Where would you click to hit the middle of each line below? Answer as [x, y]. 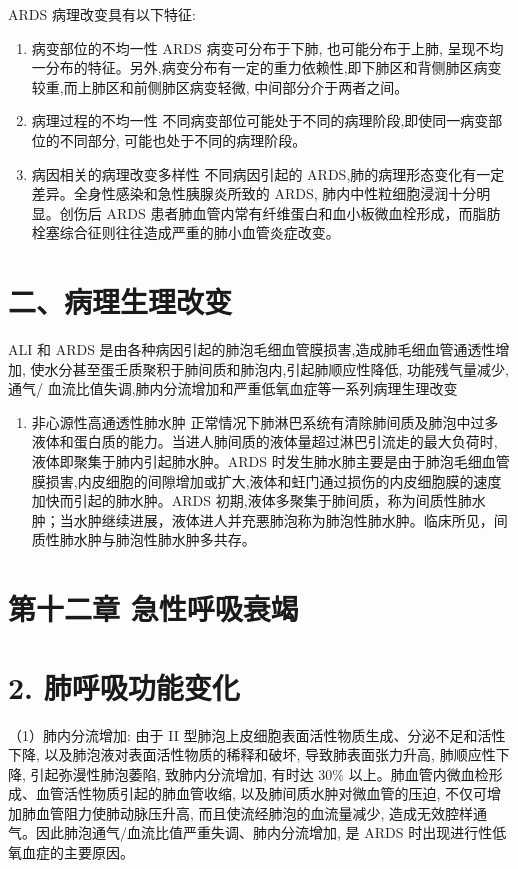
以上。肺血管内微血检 [418, 773]
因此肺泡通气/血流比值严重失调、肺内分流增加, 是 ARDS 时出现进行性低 [271, 832]
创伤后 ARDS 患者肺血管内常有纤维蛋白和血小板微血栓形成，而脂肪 [280, 212]
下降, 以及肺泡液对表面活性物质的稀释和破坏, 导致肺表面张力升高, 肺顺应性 [252, 754]
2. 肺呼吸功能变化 [124, 686]
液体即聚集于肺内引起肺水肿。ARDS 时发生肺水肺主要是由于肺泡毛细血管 [270, 461]
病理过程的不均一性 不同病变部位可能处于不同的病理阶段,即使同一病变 [260, 120]
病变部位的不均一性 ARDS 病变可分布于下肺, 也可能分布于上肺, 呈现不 [260, 47]
